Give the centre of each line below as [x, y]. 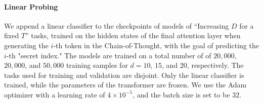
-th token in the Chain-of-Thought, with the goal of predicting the [156, 45]
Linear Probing [31, 6]
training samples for [97, 65]
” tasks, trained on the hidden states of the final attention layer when [133, 35]
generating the [26, 45]
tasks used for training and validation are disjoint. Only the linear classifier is [124, 75]
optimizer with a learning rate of [55, 94]
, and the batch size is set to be [181, 94]
